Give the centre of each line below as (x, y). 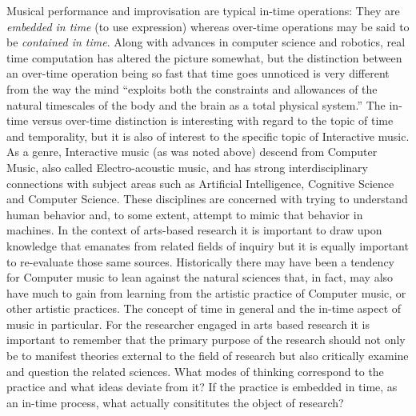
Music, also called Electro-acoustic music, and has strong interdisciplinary (188, 167)
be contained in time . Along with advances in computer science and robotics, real (206, 42)
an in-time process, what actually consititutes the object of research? (175, 402)
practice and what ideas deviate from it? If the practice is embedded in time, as (202, 387)
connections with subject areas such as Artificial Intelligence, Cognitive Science (200, 183)
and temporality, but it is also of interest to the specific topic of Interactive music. (208, 136)
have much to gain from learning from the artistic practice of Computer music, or (206, 292)
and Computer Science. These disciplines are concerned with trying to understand (207, 199)
